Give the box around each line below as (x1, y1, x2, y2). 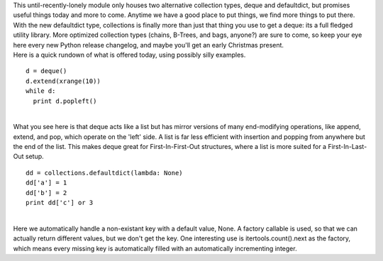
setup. (25, 152, 44, 161)
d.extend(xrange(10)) (26, 77, 101, 85)
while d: (26, 87, 56, 95)
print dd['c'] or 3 (26, 199, 94, 207)
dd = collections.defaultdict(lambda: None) (26, 169, 184, 177)
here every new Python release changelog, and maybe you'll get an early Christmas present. (13, 40, 284, 49)
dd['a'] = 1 (26, 179, 67, 187)
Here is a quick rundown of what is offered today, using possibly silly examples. (13, 50, 246, 59)
